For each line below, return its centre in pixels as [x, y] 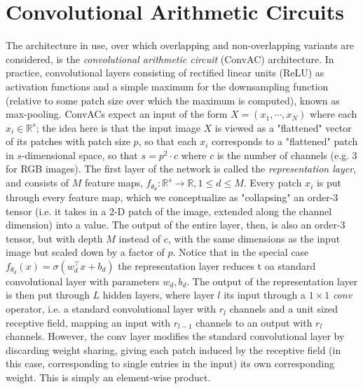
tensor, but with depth [54, 238]
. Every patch [273, 183]
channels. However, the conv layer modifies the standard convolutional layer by [175, 336]
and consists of [37, 183]
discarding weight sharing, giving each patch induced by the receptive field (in [173, 349]
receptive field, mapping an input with [88, 322]
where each [334, 114]
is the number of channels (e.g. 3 [287, 155]
